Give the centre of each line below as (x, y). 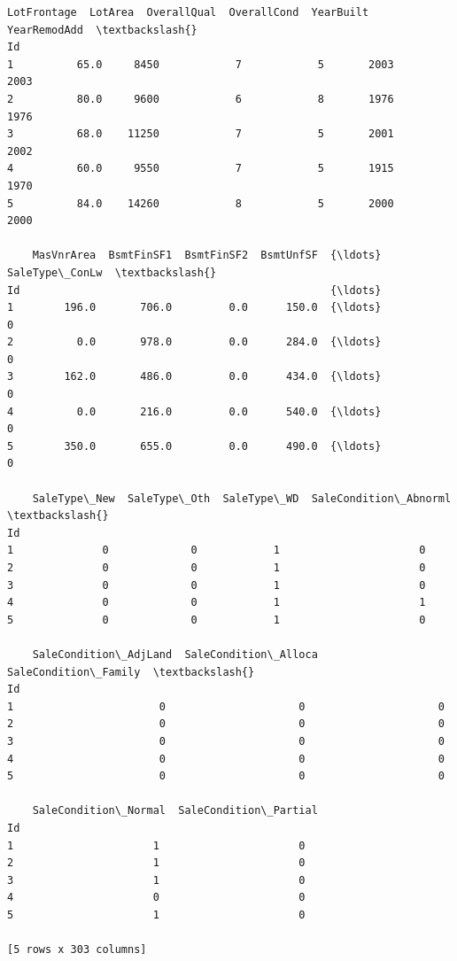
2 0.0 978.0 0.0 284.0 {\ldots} (194, 342)
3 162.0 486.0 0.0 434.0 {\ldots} (194, 377)
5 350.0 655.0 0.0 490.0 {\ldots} (194, 446)
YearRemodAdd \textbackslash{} (102, 30)
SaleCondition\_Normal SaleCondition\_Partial (175, 811)
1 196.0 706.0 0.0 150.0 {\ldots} (194, 308)
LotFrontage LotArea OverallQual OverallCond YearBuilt (188, 12)
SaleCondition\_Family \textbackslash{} (131, 672)
